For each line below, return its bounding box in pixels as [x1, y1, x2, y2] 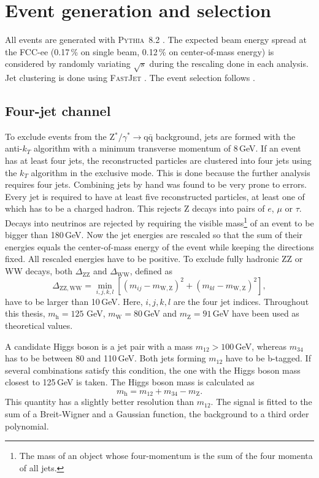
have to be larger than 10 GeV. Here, [5, 295, 143, 307]
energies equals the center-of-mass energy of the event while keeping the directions [5, 240, 314, 253]
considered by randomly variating [5, 57, 131, 70]
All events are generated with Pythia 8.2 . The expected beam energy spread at [5, 33, 307, 46]
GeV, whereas [235, 339, 287, 352]
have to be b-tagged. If [225, 352, 311, 364]
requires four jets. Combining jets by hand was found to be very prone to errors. [5, 178, 307, 191]
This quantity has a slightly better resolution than [5, 395, 194, 408]
